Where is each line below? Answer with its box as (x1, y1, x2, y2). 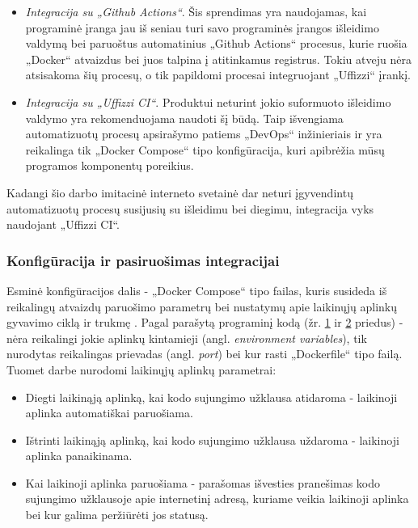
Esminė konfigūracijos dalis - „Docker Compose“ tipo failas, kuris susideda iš (6, 281, 387, 298)
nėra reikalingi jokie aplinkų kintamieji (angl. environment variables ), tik (6, 329, 367, 346)
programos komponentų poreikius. (25, 157, 194, 174)
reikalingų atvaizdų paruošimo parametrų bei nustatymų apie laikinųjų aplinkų (6, 298, 398, 315)
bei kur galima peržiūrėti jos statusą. (25, 506, 209, 523)
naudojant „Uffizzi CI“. (6, 216, 120, 233)
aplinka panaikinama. (25, 447, 133, 464)
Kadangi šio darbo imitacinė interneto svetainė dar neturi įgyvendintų (6, 184, 353, 201)
